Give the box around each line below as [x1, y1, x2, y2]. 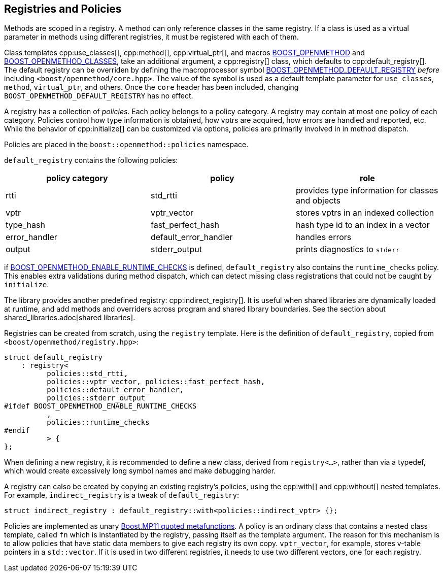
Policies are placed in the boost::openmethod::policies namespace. [4, 140, 249, 149]
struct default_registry [4, 353, 103, 362]
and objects [295, 195, 340, 206]
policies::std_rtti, [47, 369, 128, 378]
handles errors [295, 232, 352, 243]
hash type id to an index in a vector [295, 220, 430, 230]
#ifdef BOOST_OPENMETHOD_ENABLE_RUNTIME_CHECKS [4, 402, 197, 411]
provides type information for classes [295, 185, 438, 196]
